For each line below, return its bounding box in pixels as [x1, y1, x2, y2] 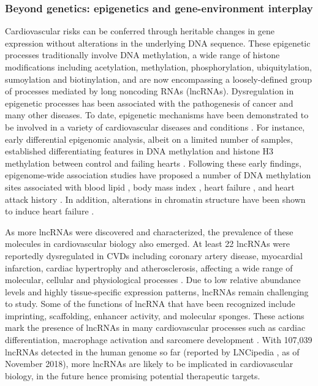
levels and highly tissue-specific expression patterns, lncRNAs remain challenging [5, 285, 309, 298]
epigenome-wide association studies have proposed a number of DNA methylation [5, 168, 311, 181]
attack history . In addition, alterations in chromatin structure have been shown [5, 192, 306, 205]
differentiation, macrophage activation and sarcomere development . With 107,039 [5, 333, 312, 346]
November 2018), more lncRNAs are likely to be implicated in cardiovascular [5, 357, 293, 370]
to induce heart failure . [5, 205, 94, 218]
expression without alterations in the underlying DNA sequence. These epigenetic [5, 36, 311, 49]
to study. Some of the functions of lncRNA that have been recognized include [5, 297, 295, 310]
